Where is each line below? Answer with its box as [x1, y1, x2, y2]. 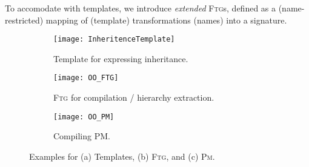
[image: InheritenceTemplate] [53, 35, 175, 44]
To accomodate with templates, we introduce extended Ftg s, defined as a [5, 2, 276, 14]
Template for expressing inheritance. [53, 52, 188, 65]
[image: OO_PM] [53, 112, 115, 121]
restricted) [5, 13, 44, 26]
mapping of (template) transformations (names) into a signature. [45, 13, 287, 26]
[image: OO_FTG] [53, 74, 119, 83]
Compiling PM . [53, 130, 110, 142]
